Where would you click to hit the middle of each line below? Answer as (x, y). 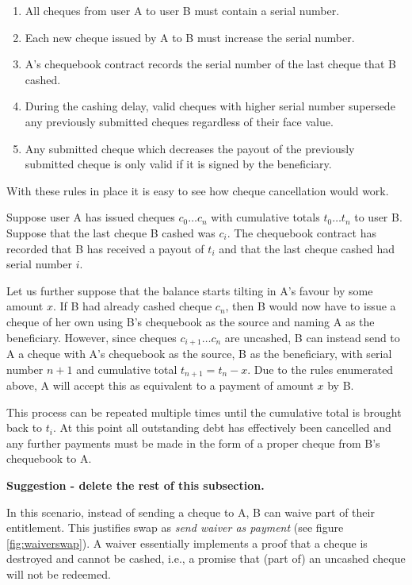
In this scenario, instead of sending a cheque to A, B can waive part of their (191, 512)
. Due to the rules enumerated (320, 369)
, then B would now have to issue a (311, 306)
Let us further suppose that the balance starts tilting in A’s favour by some (190, 290)
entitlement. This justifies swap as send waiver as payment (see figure (175, 527)
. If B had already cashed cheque (132, 306)
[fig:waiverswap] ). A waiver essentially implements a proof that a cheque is (187, 543)
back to (25, 427)
